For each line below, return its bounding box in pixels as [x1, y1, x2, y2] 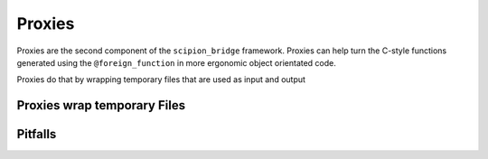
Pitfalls [16, 126, 57, 142]
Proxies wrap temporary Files [16, 98, 185, 113]
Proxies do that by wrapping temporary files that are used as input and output [16, 74, 306, 85]
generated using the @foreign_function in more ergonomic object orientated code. [16, 57, 336, 68]
